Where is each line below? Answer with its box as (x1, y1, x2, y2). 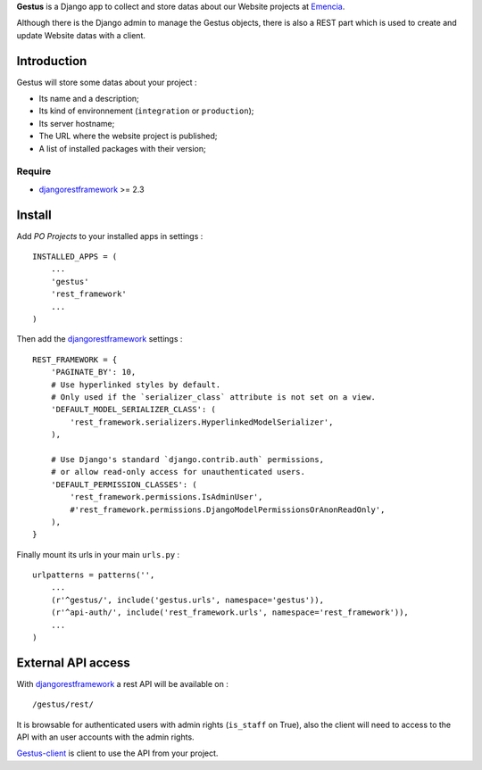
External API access (16, 655, 130, 670)
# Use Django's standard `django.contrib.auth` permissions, (50, 454, 325, 464)
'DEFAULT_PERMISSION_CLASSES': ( (50, 479, 198, 490)
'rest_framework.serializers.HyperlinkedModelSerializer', (70, 417, 334, 427)
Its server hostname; (38, 118, 115, 128)
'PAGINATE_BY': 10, (50, 367, 137, 377)
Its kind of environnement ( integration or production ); (38, 105, 254, 116)
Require (16, 165, 52, 178)
